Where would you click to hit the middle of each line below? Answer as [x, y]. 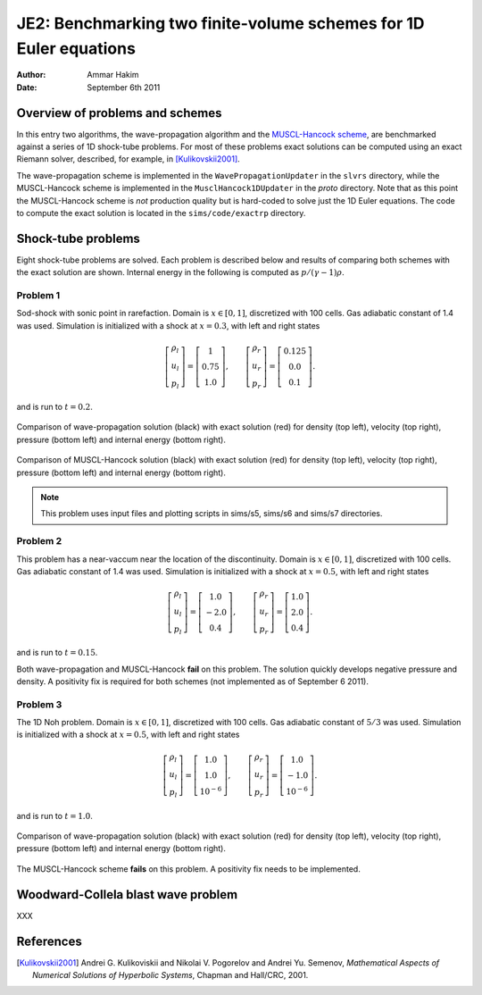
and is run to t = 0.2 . [54, 407]
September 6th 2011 [124, 87]
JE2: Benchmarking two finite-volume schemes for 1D [220, 23]
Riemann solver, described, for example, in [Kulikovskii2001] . [128, 159]
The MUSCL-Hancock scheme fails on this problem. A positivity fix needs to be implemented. [188, 869]
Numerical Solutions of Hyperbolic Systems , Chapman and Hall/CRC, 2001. [170, 975]
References [49, 941]
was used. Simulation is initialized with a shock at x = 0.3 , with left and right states [168, 325]
